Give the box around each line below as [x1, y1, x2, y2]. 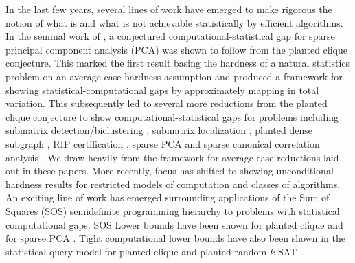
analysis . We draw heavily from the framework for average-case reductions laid [5, 150, 339, 164]
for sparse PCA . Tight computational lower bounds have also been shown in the [5, 231, 345, 245]
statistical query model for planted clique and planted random [5, 244, 267, 258]
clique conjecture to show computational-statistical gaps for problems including [5, 109, 339, 124]
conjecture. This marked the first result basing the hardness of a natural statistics [5, 56, 350, 70]
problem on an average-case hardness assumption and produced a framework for [5, 69, 343, 83]
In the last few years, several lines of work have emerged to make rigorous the [5, 2, 332, 16]
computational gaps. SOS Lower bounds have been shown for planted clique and [5, 217, 343, 231]
